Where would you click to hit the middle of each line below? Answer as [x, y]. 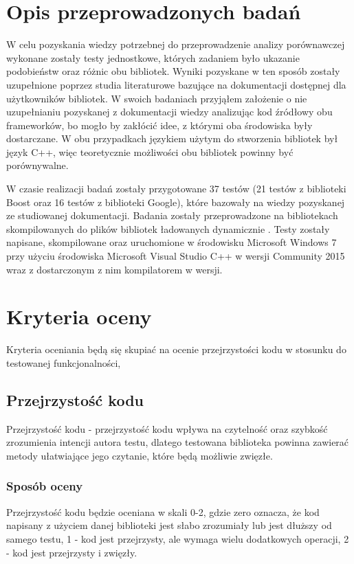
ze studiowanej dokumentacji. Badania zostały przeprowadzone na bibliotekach [172, 215]
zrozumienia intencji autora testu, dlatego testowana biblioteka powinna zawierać [178, 442]
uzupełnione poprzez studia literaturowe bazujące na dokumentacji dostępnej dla [176, 84]
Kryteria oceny [79, 316]
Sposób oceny [45, 486]
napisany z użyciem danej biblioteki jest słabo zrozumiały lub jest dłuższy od [169, 525]
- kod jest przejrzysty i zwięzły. [72, 552]
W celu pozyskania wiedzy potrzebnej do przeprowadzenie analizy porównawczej [176, 44]
